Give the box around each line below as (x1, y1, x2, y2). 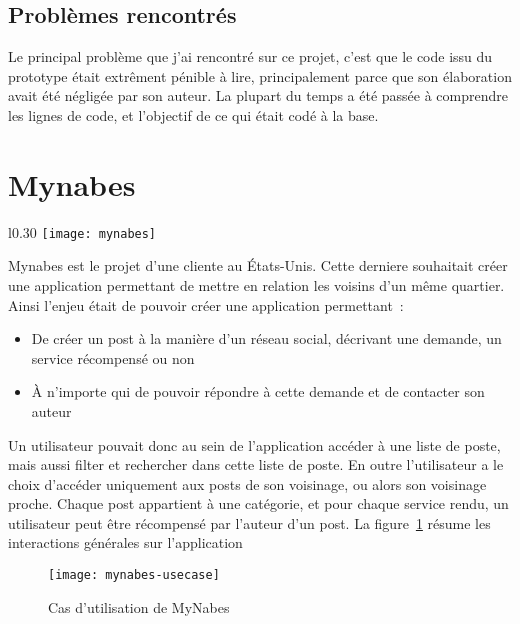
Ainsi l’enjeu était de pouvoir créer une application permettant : (8, 294, 404, 315)
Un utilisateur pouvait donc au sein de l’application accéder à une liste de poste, (8, 434, 501, 455)
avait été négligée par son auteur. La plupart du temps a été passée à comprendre (8, 85, 508, 106)
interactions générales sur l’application (8, 532, 243, 553)
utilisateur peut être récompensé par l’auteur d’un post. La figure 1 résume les (8, 512, 491, 533)
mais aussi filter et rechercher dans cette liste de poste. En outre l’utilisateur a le (8, 454, 504, 475)
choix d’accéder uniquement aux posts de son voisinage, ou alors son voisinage (8, 473, 487, 494)
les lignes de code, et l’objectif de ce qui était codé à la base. (8, 104, 379, 125)
